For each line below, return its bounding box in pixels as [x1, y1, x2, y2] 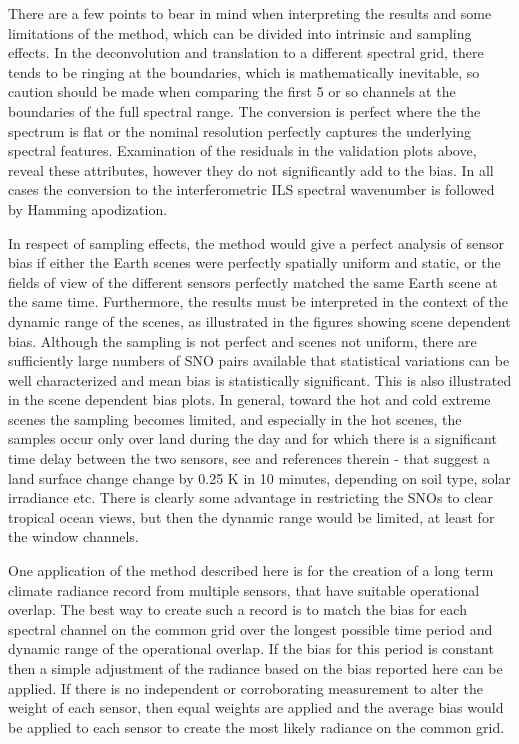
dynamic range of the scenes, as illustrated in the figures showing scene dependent [8, 310, 511, 331]
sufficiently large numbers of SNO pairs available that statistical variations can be [8, 350, 510, 371]
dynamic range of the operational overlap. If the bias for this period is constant [8, 638, 494, 659]
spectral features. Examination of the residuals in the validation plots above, [8, 140, 477, 161]
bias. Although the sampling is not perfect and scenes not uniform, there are [8, 330, 477, 351]
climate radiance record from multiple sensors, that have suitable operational [8, 579, 480, 600]
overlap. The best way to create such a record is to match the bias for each [8, 599, 467, 620]
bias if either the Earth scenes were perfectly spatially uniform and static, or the [8, 252, 501, 273]
